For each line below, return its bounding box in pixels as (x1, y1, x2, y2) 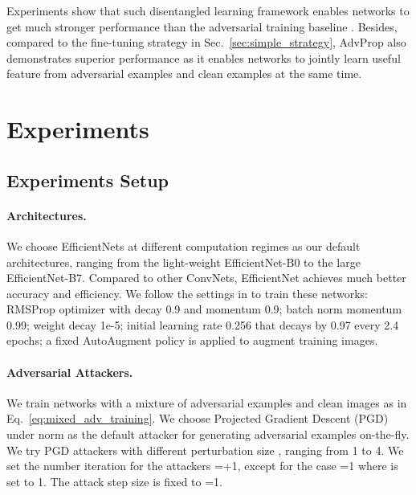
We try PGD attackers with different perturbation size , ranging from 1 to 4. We (6, 441, 404, 458)
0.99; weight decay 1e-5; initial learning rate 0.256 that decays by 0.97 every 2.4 (6, 316, 399, 333)
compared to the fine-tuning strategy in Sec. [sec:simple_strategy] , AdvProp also (6, 34, 406, 51)
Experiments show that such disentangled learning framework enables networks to (6, 2, 410, 18)
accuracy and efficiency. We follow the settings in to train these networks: (6, 284, 368, 301)
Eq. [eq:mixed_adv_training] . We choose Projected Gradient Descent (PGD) (6, 410, 389, 427)
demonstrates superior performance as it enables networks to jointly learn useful (6, 49, 401, 66)
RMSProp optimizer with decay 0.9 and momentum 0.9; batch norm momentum (6, 301, 402, 317)
